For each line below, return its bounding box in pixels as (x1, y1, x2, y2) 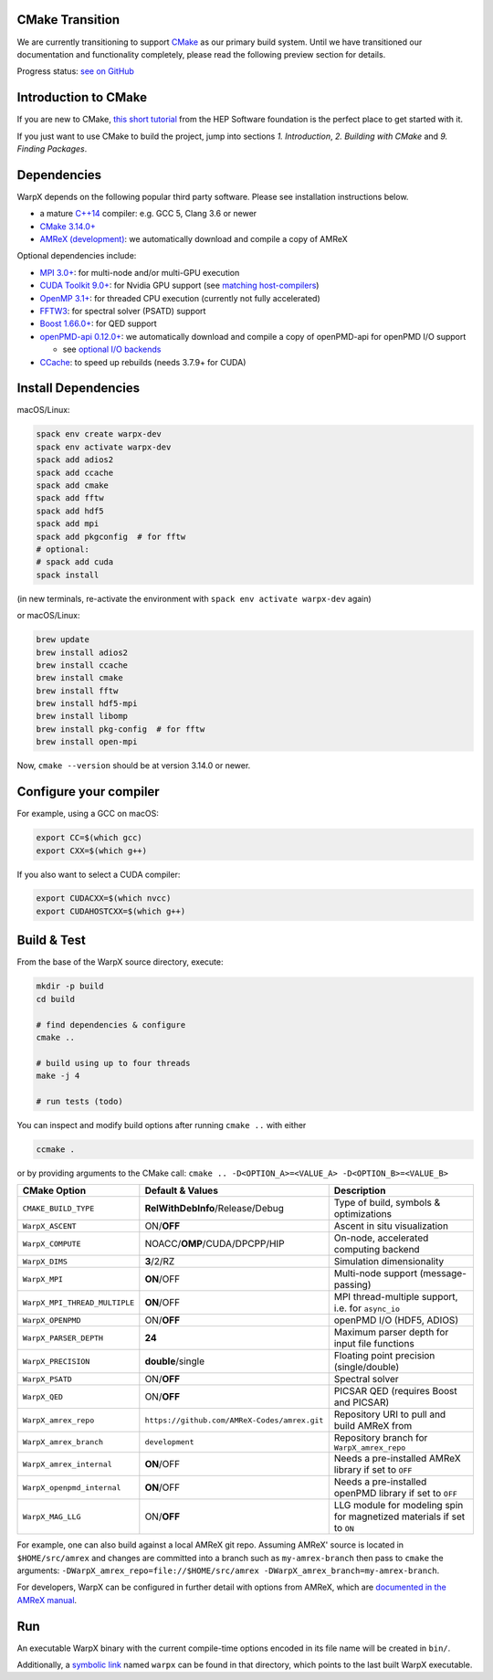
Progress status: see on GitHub (16, 66, 134, 77)
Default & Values (144, 1184, 219, 1197)
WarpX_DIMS (22, 1256, 68, 1266)
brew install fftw (36, 685, 119, 696)
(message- (419, 1267, 467, 1280)
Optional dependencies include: (16, 250, 137, 261)
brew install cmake (36, 672, 123, 683)
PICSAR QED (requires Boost (333, 1385, 458, 1398)
